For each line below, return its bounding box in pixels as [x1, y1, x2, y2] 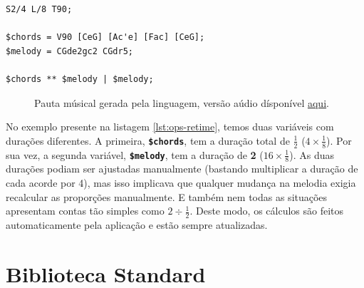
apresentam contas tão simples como [6, 203, 165, 218]
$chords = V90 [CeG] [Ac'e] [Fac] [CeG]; [6, 32, 205, 43]
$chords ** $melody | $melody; [6, 73, 154, 84]
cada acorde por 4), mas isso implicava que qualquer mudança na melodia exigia [6, 175, 356, 190]
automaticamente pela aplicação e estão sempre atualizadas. [6, 217, 268, 232]
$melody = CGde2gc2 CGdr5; [6, 46, 133, 56]
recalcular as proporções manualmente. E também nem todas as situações [6, 189, 328, 204]
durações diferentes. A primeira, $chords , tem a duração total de [6, 133, 290, 148]
